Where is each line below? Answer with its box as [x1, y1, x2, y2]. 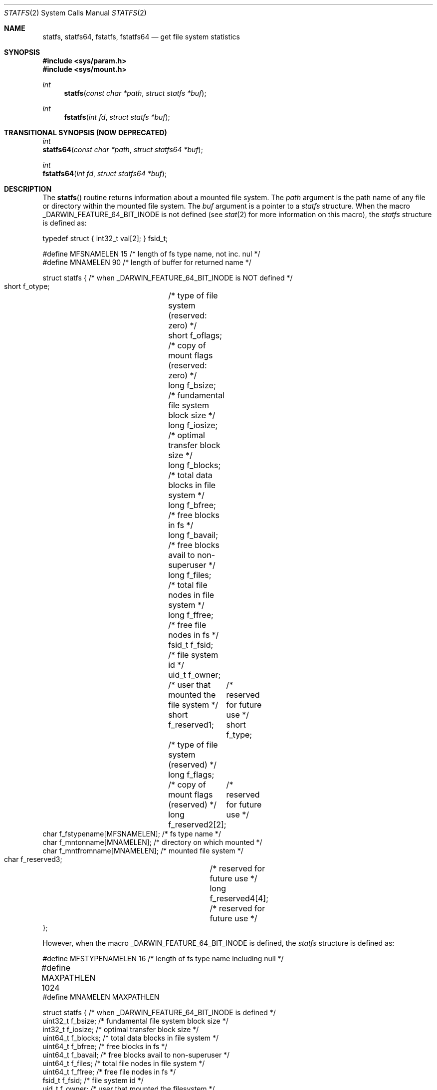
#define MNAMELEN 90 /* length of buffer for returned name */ [42, 258, 251, 267]
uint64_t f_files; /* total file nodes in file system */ [42, 1059, 205, 1068]
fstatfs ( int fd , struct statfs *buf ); [64, 113, 170, 121]
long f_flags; [168, 770, 215, 780]
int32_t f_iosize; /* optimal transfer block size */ [42, 1025, 199, 1034]
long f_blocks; [168, 460, 221, 470]
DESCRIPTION [4, 185, 52, 193]
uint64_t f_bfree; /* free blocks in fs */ [42, 1042, 168, 1051]
